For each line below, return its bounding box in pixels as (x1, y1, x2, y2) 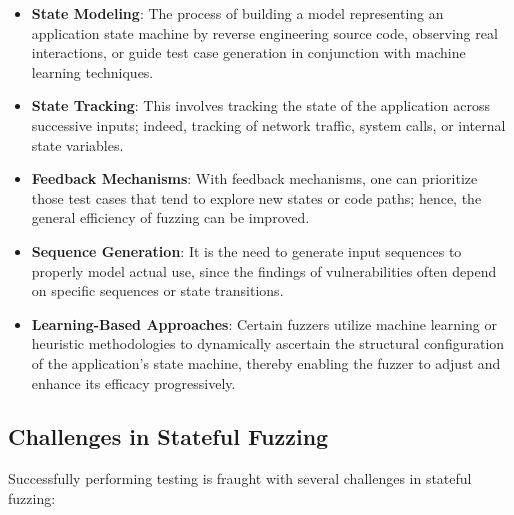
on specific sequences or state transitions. (31, 280, 284, 301)
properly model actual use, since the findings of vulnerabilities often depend (31, 260, 497, 281)
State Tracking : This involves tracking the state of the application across (31, 95, 490, 116)
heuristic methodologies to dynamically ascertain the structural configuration (31, 333, 505, 354)
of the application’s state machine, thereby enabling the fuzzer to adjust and (31, 352, 501, 373)
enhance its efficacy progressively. (31, 372, 236, 393)
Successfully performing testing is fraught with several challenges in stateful (8, 468, 472, 489)
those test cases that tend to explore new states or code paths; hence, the (31, 187, 482, 208)
